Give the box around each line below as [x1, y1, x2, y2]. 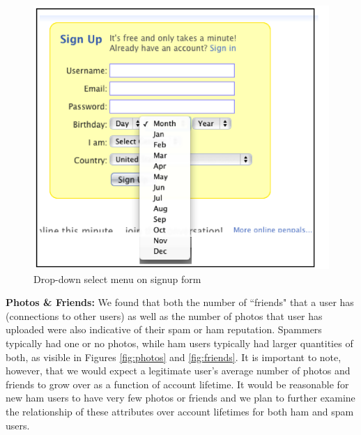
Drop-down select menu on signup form [33, 271, 201, 286]
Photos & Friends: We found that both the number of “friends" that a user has [6, 295, 354, 310]
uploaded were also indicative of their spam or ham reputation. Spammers [6, 322, 322, 337]
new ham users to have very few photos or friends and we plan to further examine [6, 390, 355, 405]
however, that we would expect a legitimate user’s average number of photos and [6, 363, 351, 378]
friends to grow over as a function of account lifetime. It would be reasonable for [6, 376, 349, 391]
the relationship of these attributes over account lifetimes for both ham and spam [6, 404, 354, 419]
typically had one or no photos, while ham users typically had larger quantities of [6, 336, 353, 351]
